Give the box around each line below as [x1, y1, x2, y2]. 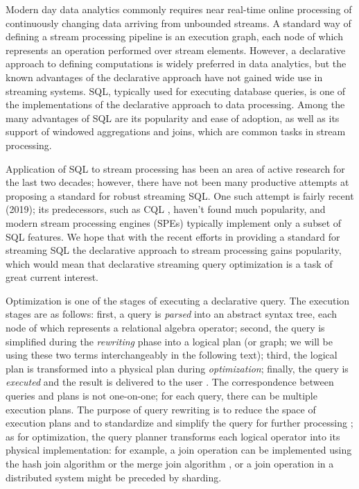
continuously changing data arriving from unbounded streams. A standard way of [6, 15, 351, 30]
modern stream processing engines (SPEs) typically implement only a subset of [6, 215, 342, 230]
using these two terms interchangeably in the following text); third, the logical [6, 348, 338, 362]
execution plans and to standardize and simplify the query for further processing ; [6, 415, 353, 430]
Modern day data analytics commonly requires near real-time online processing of [6, 2, 352, 16]
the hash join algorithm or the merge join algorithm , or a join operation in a [6, 456, 334, 470]
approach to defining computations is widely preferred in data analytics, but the [6, 56, 347, 71]
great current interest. [6, 270, 99, 284]
